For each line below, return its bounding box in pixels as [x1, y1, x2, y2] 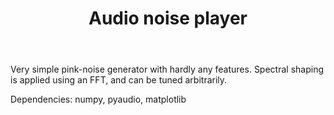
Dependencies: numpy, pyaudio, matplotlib [10, 93, 187, 106]
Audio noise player [88, 7, 248, 30]
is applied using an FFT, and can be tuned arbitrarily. [10, 74, 228, 86]
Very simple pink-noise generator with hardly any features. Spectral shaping [10, 63, 324, 76]
